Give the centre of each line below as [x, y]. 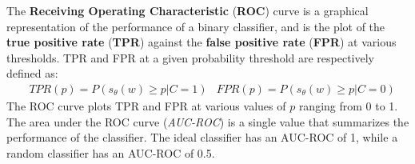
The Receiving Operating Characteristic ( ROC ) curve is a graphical [188, 10]
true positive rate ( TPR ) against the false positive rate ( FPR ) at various [202, 42]
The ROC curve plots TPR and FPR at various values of [146, 106]
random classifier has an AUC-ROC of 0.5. [111, 152]
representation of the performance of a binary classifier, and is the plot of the [196, 26]
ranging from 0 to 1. [348, 106]
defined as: [32, 73]
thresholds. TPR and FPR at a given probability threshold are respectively [191, 57]
